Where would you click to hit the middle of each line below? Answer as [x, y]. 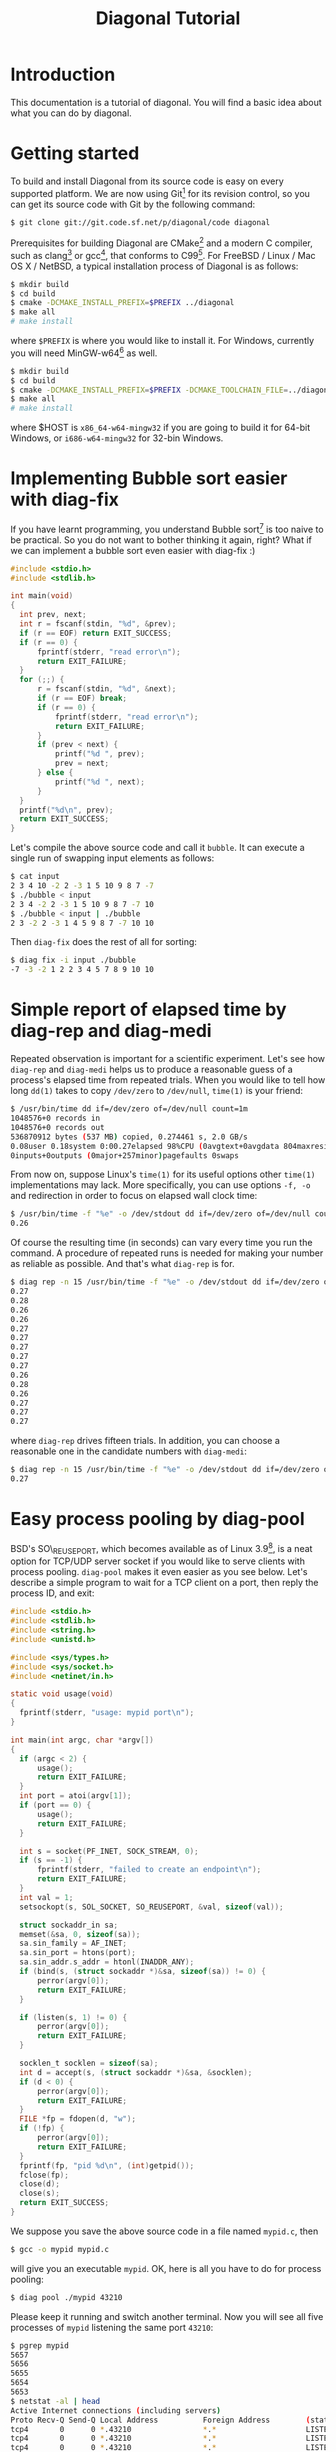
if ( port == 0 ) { [55, 1805]
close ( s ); [39, 2193]
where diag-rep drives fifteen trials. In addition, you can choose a [145, 1441]
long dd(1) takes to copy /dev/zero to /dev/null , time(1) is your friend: [156, 1091]
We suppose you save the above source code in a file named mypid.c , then [164, 2231]
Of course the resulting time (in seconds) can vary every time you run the [161, 1243]
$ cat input [35, 877]
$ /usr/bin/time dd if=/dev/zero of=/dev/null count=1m [129, 1109]
